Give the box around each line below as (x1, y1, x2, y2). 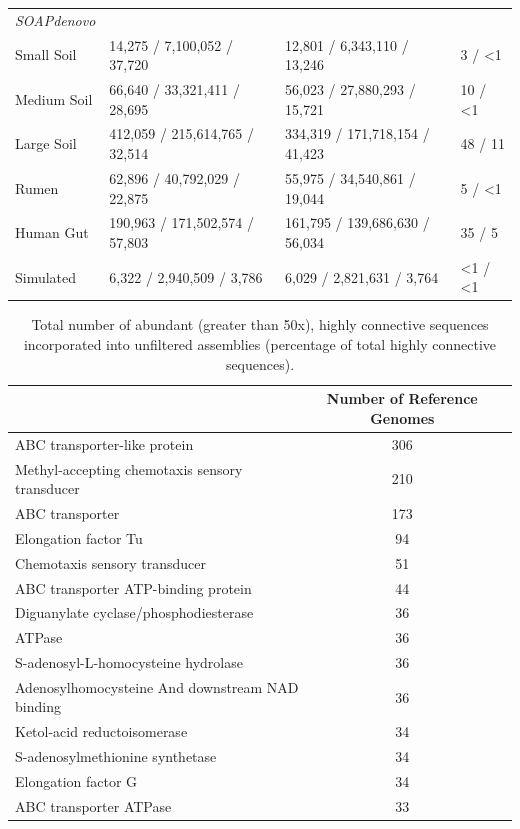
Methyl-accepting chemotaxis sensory (15, 458, 243, 479)
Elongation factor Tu (15, 527, 143, 548)
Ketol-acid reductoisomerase (15, 721, 188, 742)
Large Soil (15, 133, 77, 154)
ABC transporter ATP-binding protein (15, 577, 252, 598)
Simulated (15, 266, 77, 287)
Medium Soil (15, 88, 93, 109)
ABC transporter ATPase (15, 795, 172, 816)
